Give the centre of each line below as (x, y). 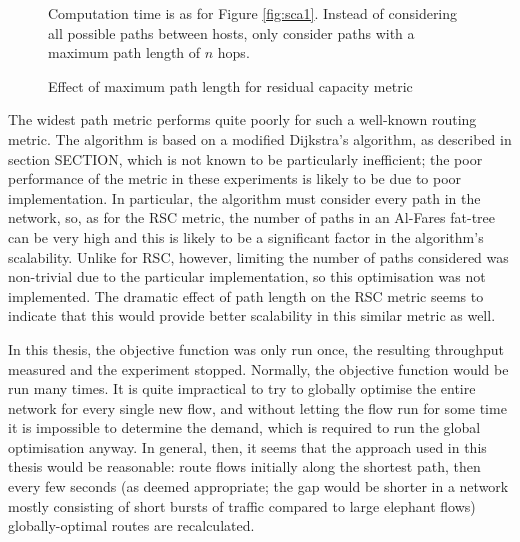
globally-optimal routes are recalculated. (131, 525)
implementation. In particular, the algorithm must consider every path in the (244, 197)
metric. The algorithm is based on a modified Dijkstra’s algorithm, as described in (260, 138)
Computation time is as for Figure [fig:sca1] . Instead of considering (253, 13)
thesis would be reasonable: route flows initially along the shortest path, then (244, 466)
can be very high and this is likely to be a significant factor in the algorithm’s (246, 236)
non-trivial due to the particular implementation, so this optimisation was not (247, 276)
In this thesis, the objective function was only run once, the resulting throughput (256, 348)
